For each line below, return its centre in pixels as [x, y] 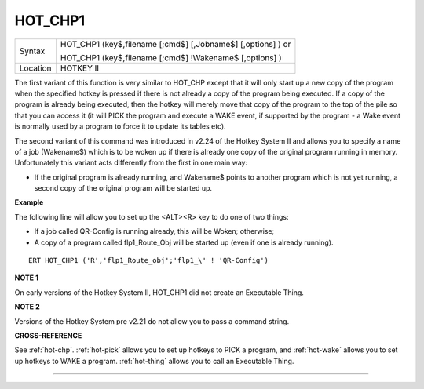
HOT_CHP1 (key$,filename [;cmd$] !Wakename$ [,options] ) [171, 57]
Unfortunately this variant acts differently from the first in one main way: [131, 163]
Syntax [32, 51]
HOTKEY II [80, 68]
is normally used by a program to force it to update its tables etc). [121, 126]
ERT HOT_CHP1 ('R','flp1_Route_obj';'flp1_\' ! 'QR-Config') [148, 260]
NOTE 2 [27, 307]
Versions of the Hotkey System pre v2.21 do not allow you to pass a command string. [152, 321]
